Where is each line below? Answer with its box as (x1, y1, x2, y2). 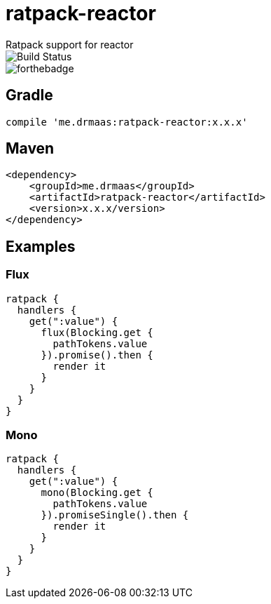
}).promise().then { (41, 349, 153, 361)
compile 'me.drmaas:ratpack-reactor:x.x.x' (6, 116, 248, 128)
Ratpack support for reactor (6, 38, 134, 51)
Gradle (6, 86, 53, 105)
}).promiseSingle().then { (41, 509, 189, 521)
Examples (6, 237, 76, 255)
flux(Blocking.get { (41, 326, 153, 338)
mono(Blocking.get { (41, 487, 153, 499)
